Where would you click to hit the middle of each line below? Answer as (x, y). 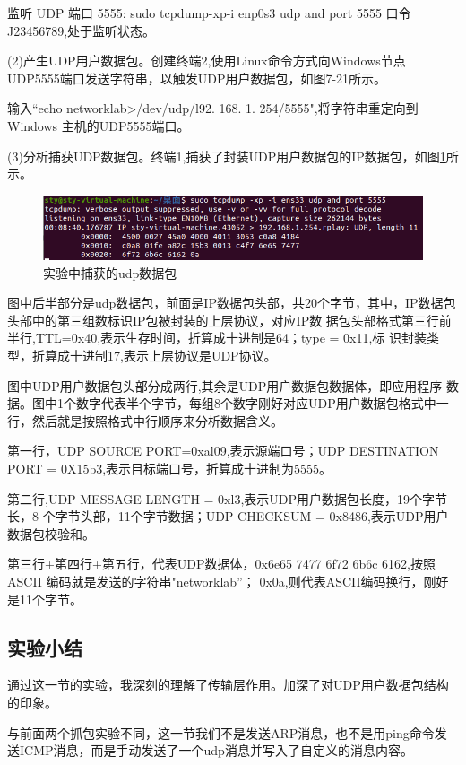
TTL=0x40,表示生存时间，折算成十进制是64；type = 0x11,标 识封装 (231, 338)
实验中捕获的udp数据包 (110, 272)
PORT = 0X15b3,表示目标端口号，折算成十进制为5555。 (170, 468)
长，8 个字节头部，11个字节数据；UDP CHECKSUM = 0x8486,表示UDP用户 (228, 516)
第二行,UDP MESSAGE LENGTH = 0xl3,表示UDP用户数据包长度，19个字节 (228, 498)
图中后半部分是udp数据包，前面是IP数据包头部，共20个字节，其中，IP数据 (225, 303)
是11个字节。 (45, 599)
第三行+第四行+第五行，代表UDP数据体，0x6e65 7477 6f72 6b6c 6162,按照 (221, 564)
